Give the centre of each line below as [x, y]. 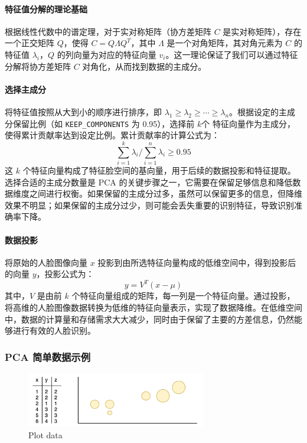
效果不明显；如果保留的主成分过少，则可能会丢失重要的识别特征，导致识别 [149, 205]
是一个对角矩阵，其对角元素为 [225, 43]
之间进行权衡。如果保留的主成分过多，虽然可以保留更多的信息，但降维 [166, 193]
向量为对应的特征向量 [115, 54]
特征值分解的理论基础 [46, 9]
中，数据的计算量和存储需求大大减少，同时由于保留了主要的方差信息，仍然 [149, 319]
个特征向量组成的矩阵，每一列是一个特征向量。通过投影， [183, 296]
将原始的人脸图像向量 [46, 262]
